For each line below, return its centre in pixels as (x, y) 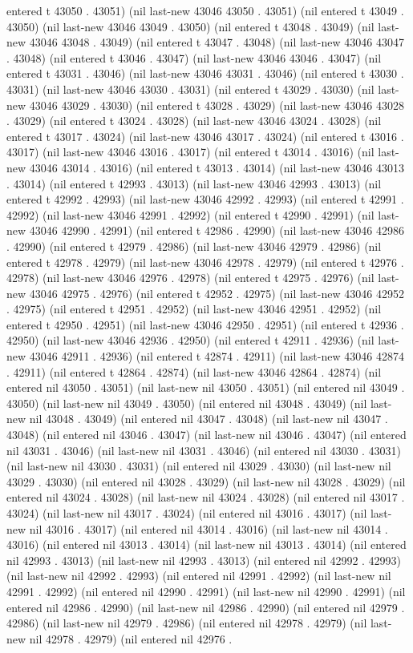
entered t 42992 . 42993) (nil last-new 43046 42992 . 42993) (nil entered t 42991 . (205, 199)
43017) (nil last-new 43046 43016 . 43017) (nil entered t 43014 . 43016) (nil (190, 152)
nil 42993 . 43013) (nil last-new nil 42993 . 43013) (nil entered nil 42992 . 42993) (204, 560)
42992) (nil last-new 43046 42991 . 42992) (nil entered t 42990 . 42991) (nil (190, 214)
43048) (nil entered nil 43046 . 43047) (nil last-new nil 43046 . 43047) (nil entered (206, 435)
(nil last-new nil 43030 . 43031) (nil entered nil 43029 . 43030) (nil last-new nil (199, 466)
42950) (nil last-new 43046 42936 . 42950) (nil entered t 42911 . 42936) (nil (190, 340)
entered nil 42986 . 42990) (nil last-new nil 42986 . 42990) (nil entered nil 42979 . (206, 607)
